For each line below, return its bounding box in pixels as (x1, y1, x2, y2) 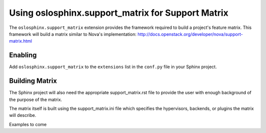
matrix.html (9, 38, 32, 44)
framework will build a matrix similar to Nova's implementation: (9, 31, 136, 37)
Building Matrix (9, 77, 57, 85)
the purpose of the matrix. (9, 96, 63, 103)
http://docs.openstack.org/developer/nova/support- (137, 31, 243, 37)
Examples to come (9, 121, 47, 127)
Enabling (9, 51, 37, 59)
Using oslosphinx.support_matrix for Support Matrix (9, 7, 229, 18)
